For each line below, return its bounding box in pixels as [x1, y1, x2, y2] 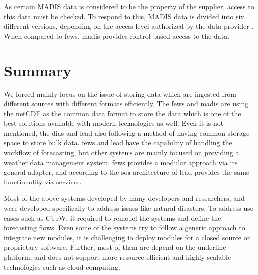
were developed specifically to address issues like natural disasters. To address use [4, 203, 254, 213]
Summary [4, 60, 72, 80]
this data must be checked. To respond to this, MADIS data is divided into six [4, 11, 244, 21]
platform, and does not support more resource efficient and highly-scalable [4, 252, 231, 262]
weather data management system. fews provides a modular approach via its [4, 157, 238, 167]
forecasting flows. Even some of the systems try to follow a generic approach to [4, 222, 245, 233]
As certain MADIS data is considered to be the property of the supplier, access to [4, 1, 254, 11]
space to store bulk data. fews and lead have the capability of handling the [4, 137, 232, 148]
